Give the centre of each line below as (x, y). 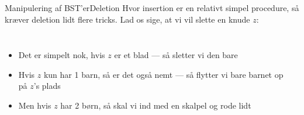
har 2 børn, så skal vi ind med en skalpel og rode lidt (156, 105)
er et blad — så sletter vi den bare (176, 55)
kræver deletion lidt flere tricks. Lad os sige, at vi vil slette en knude (127, 19)
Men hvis (35, 105)
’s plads (47, 86)
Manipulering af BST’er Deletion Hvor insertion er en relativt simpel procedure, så (152, 8)
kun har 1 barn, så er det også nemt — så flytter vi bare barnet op (163, 74)
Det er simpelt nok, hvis (62, 55)
